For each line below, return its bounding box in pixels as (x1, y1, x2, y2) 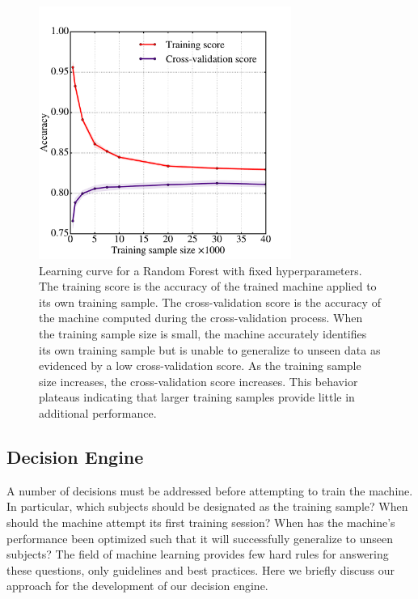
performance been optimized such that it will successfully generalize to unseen (6, 529, 394, 546)
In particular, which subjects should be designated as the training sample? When (6, 498, 408, 515)
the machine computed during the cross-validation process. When (39, 309, 363, 326)
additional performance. (39, 404, 157, 421)
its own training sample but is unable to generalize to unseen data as (39, 341, 381, 358)
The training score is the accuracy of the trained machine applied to (39, 278, 377, 295)
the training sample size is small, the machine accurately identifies (39, 325, 367, 342)
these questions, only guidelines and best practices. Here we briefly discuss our (6, 561, 395, 578)
